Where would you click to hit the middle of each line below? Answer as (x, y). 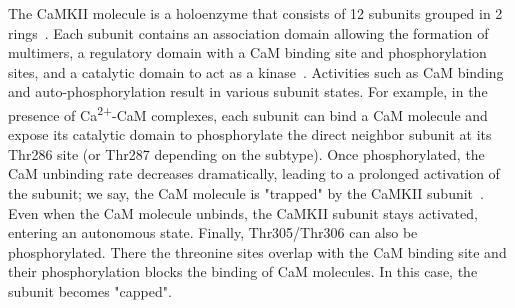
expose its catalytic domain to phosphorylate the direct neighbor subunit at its (250, 134)
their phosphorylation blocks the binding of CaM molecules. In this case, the (243, 271)
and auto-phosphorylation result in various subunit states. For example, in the (248, 91)
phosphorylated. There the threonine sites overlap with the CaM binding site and (257, 251)
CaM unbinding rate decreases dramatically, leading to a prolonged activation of (254, 173)
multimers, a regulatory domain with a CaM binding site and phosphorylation (247, 52)
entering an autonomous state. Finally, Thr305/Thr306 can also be (213, 232)
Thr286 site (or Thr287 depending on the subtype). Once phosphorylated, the (246, 153)
